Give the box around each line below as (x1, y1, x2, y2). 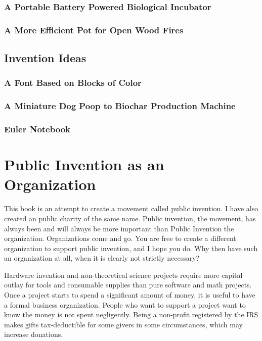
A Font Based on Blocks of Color (4, 76, 142, 89)
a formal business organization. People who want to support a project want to (4, 299, 246, 310)
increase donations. (4, 329, 63, 339)
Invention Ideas (4, 50, 86, 66)
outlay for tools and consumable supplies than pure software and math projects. (4, 279, 252, 290)
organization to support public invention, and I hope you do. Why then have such (4, 242, 258, 253)
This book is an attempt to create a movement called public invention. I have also (4, 203, 258, 214)
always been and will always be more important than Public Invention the (4, 223, 234, 233)
